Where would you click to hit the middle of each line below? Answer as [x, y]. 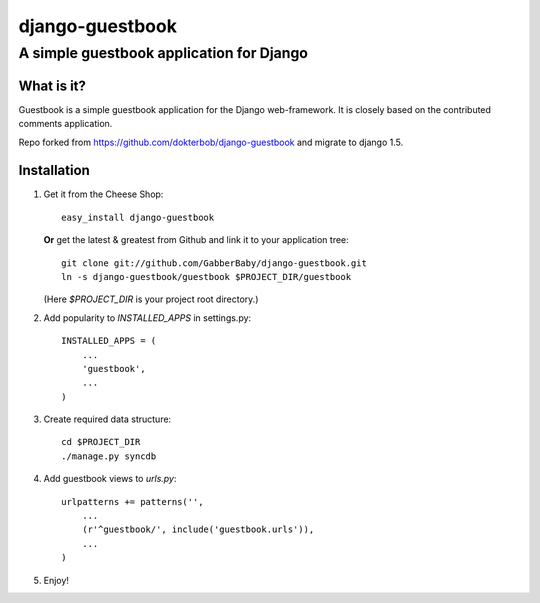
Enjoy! [56, 580]
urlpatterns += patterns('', [132, 501]
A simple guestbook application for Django [163, 53]
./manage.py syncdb [109, 456]
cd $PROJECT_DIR [101, 442]
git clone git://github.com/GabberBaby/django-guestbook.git [214, 263]
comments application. [65, 124]
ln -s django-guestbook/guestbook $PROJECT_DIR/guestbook [206, 276]
